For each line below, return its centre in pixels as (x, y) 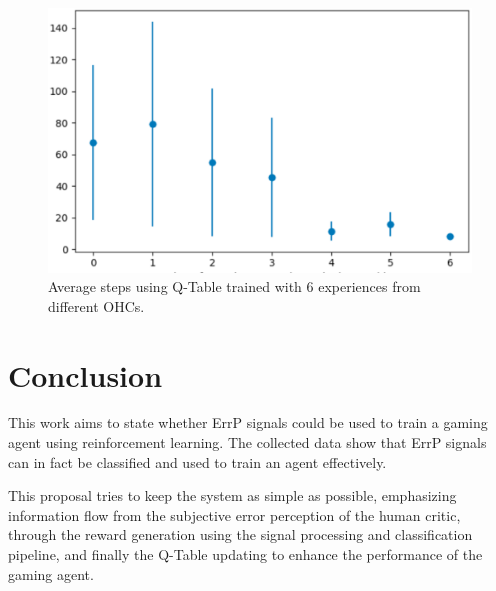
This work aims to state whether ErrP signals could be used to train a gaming (248, 422)
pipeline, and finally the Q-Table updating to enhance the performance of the (245, 554)
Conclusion (85, 374)
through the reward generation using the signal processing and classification (240, 534)
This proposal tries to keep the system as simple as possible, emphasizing (232, 495)
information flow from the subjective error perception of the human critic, (234, 514)
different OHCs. (96, 305)
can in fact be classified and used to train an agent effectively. (197, 461)
